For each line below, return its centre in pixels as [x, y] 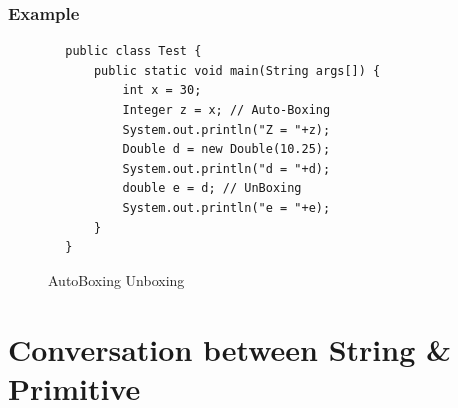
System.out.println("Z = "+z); [226, 129]
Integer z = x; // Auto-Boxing [226, 110]
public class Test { [133, 51]
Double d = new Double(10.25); [226, 149]
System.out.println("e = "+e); [226, 207]
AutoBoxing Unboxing [116, 279]
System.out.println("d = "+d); [226, 168]
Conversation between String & [230, 348]
